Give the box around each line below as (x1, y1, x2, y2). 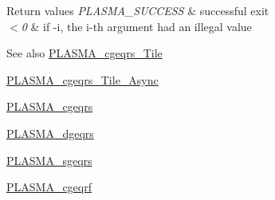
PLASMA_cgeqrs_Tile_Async (6, 71, 159, 88)
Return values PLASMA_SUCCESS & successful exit (6, 2, 269, 18)
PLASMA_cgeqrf (6, 178, 92, 195)
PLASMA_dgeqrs (6, 124, 94, 141)
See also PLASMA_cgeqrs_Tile (6, 45, 163, 61)
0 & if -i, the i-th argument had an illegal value (21, 18, 252, 34)
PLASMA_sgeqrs (6, 151, 92, 168)
